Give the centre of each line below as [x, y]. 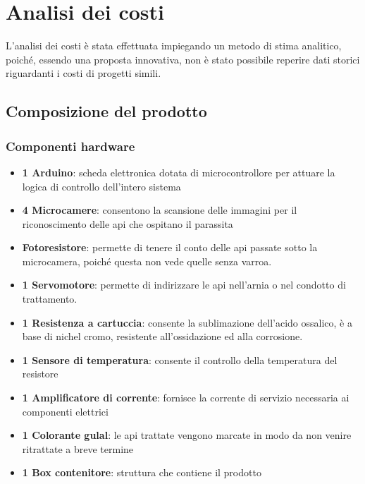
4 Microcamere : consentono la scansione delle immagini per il [160, 210]
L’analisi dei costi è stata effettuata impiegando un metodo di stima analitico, [174, 46]
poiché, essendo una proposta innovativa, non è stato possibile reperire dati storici [183, 59]
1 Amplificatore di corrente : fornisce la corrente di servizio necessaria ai [186, 398]
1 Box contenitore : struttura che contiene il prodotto [142, 472]
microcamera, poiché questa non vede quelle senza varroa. [147, 261]
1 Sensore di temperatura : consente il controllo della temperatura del [180, 359]
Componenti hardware [70, 146]
